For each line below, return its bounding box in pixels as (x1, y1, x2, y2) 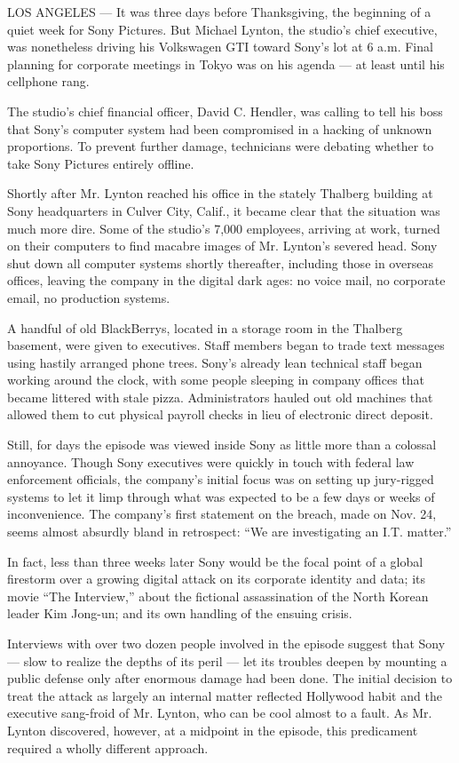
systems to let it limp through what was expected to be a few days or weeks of (7, 487, 435, 505)
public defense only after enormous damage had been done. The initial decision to (7, 669, 453, 687)
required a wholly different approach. (7, 738, 209, 757)
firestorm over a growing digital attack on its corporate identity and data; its (7, 569, 426, 588)
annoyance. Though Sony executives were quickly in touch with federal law (7, 452, 415, 471)
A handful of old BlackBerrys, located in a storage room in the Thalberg (7, 318, 403, 337)
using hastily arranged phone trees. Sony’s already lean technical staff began (7, 353, 423, 371)
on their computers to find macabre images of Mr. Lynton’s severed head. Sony (7, 236, 438, 255)
